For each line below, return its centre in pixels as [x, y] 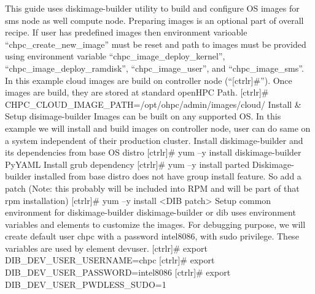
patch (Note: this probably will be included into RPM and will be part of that [152, 188]
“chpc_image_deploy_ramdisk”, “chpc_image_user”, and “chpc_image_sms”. [154, 68]
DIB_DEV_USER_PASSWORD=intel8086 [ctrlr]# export [118, 272]
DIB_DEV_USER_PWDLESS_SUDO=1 [86, 284]
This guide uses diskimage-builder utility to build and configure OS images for [152, 8]
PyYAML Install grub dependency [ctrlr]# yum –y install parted [127, 164]
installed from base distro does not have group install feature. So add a [168, 176]
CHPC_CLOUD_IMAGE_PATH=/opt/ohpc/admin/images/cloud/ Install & [153, 104]
